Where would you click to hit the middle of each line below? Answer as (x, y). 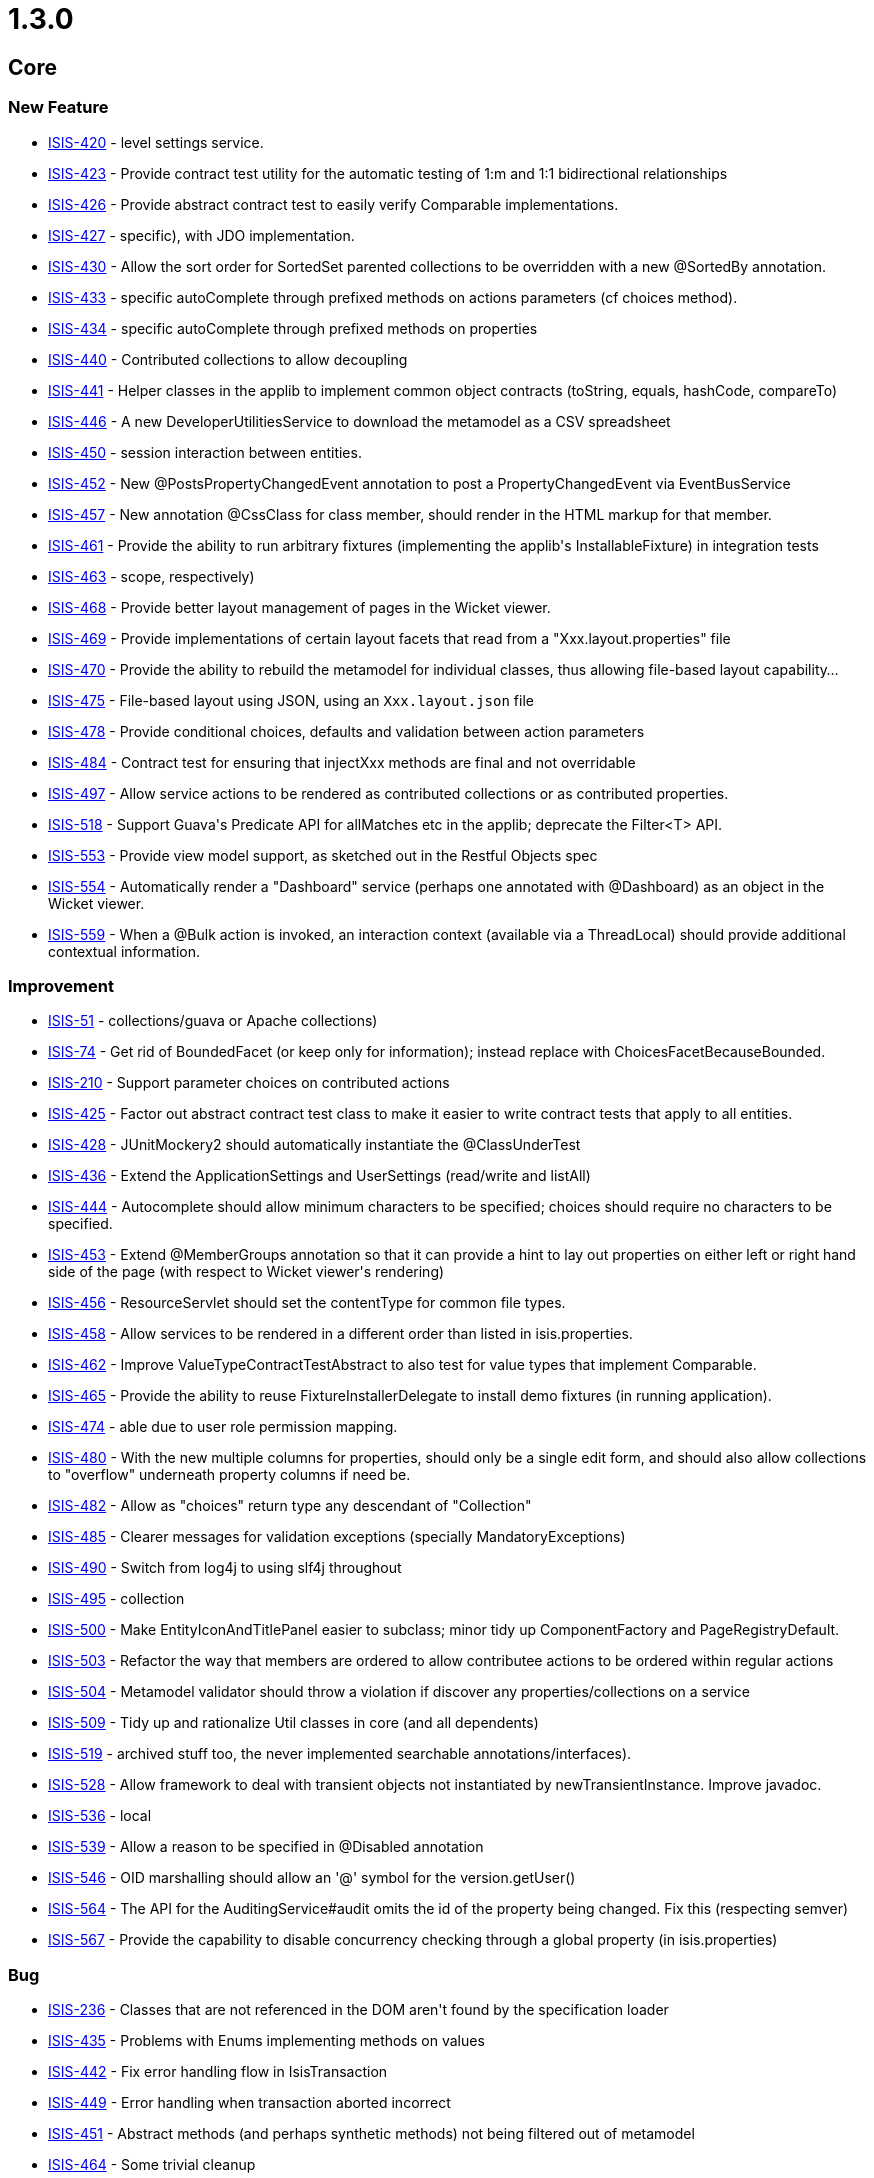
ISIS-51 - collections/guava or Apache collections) (213, 1021)
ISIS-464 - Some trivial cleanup (152, 2165)
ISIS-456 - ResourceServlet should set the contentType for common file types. (307, 1303)
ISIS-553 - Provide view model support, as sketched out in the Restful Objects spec (323, 855)
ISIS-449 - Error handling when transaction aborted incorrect (249, 2103)
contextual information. (124, 951)
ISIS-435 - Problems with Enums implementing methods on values (266, 2041)
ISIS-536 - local (100, 1816)
